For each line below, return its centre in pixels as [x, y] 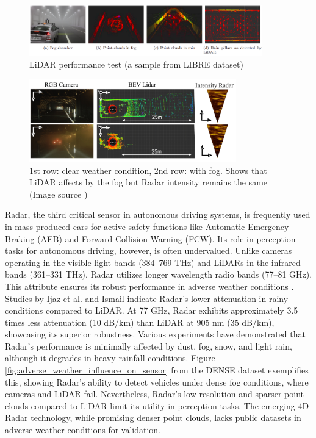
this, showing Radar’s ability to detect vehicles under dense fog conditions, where [157, 382]
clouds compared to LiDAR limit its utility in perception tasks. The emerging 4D [157, 405]
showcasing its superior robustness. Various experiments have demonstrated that [155, 334]
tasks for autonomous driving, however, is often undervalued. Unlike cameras [149, 250]
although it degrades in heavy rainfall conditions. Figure [110, 358]
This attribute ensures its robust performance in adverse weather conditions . [149, 286]
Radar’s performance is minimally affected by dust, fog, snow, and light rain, [149, 346]
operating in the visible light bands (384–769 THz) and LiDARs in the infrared [153, 262]
